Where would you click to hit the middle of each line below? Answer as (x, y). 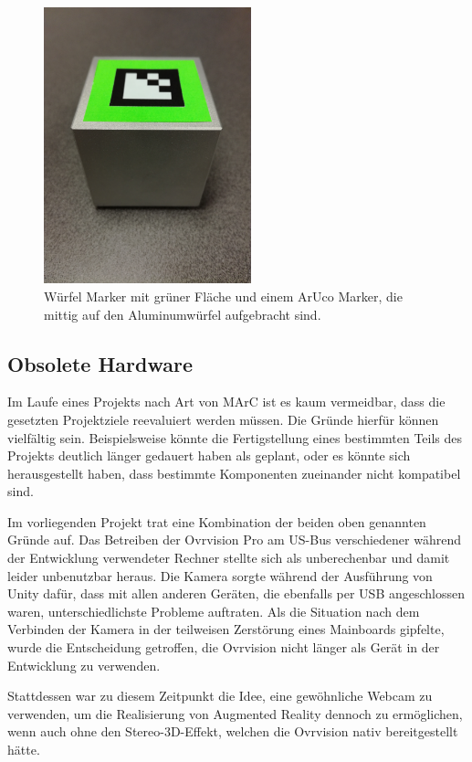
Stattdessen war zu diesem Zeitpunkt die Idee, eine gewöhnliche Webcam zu (220, 696)
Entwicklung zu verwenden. (84, 665)
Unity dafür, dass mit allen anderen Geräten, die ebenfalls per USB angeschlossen (236, 593)
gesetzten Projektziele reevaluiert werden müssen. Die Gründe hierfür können (223, 419)
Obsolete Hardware (100, 363)
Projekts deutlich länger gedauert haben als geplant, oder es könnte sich (209, 455)
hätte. (24, 750)
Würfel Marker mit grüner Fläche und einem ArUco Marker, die (223, 296)
